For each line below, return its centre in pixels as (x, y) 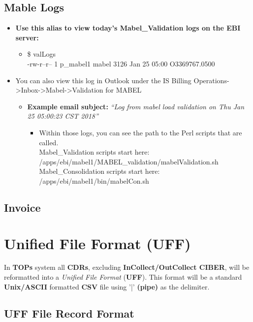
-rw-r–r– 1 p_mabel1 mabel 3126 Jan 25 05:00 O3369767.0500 (121, 63)
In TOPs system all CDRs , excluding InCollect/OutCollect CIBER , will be (127, 267)
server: (27, 37)
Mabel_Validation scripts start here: (94, 152)
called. (49, 142)
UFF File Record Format (69, 313)
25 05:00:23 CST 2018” (63, 116)
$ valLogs (42, 54)
